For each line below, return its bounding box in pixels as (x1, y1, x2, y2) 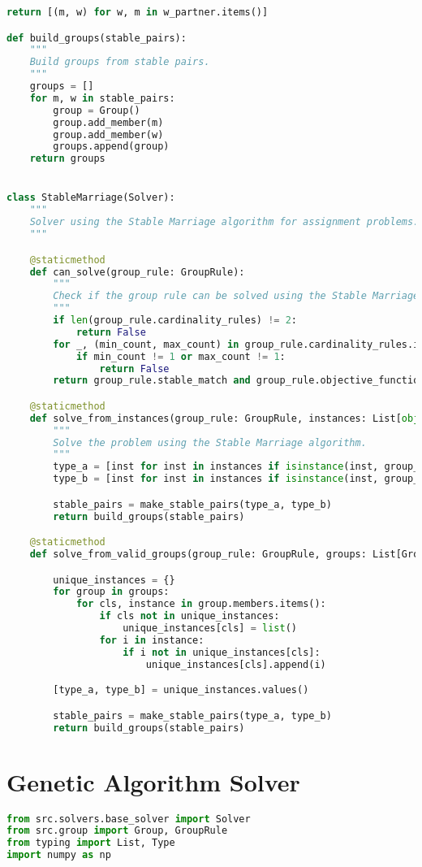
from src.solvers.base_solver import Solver (6, 813, 251, 825)
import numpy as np (6, 849, 111, 861)
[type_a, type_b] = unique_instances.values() (53, 684, 309, 696)
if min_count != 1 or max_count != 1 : (75, 350, 286, 362)
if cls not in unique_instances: (99, 610, 280, 622)
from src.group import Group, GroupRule (6, 825, 228, 837)
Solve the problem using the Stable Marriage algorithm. (53, 436, 367, 449)
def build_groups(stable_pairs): (6, 32, 187, 44)
